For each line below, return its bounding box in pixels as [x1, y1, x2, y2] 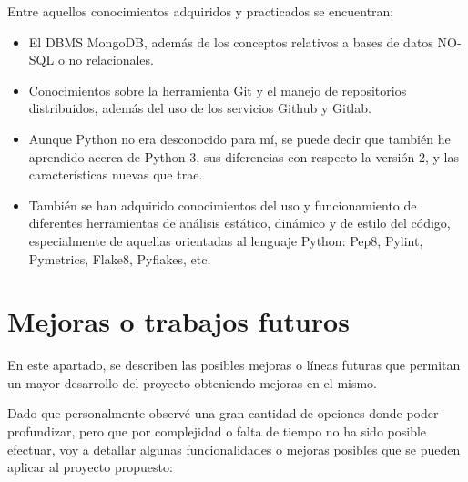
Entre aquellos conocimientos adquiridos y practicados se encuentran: [7, 2, 394, 20]
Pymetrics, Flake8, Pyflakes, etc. [28, 249, 211, 268]
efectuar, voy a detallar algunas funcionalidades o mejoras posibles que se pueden [7, 439, 461, 458]
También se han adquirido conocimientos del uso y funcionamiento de [28, 195, 417, 214]
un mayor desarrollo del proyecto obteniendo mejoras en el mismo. [7, 373, 378, 392]
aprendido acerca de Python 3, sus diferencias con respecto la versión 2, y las [28, 147, 459, 166]
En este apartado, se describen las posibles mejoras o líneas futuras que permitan [7, 355, 461, 374]
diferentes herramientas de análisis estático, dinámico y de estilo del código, [28, 213, 451, 232]
